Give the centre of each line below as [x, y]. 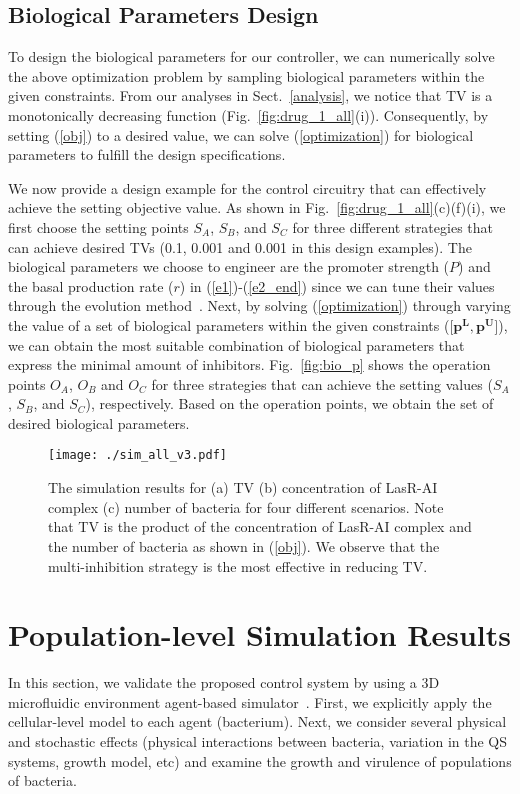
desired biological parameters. [99, 422]
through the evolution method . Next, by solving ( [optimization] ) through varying [259, 305]
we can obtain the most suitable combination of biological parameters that [236, 344]
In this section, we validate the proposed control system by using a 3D [224, 682]
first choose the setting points [98, 226]
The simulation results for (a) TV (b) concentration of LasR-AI [243, 487]
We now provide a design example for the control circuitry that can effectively [247, 187]
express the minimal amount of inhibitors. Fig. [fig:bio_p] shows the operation [249, 364]
